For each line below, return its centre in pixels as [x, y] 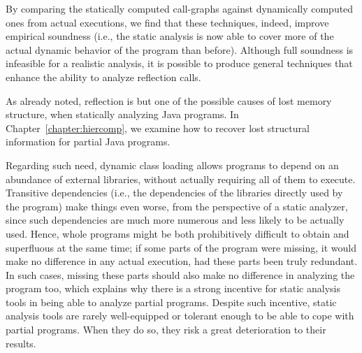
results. [21, 343]
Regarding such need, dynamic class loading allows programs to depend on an [172, 165]
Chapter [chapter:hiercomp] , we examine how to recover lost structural [158, 128]
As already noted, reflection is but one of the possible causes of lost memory [169, 100]
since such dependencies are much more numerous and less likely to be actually [175, 220]
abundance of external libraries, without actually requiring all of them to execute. [181, 179]
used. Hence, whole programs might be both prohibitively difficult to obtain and [178, 233]
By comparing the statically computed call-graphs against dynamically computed [180, 8]
